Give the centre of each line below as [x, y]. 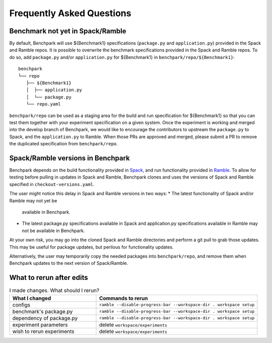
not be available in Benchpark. [53, 231]
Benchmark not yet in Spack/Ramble [68, 31]
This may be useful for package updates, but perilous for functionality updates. [91, 247]
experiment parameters [40, 324]
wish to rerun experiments [44, 331]
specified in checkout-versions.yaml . [52, 184]
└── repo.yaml [43, 104]
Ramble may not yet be [33, 201]
